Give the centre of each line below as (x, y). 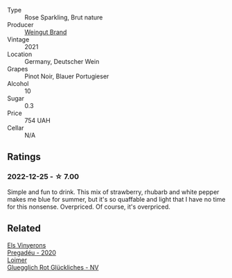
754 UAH (37, 120)
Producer (20, 25)
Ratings (24, 157)
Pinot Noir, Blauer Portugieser (67, 76)
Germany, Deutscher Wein (62, 61)
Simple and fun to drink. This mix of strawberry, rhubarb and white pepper (113, 192)
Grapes (18, 69)
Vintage (18, 40)
